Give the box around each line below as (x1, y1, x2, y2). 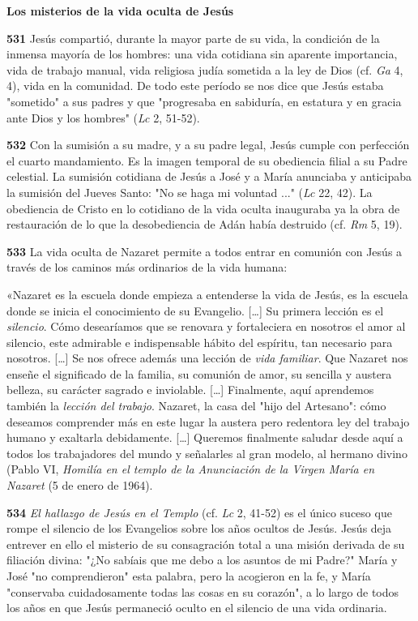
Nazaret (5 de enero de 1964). (6, 477, 153, 494)
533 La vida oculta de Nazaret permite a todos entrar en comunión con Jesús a (6, 242, 403, 259)
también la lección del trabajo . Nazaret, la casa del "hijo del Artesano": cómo (6, 397, 386, 414)
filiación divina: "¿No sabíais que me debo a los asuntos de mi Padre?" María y (6, 551, 398, 568)
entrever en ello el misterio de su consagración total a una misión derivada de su (6, 535, 405, 552)
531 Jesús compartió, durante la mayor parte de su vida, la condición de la (6, 29, 380, 46)
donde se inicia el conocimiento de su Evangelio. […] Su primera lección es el (6, 302, 384, 319)
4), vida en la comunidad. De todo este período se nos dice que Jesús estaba (6, 77, 384, 94)
